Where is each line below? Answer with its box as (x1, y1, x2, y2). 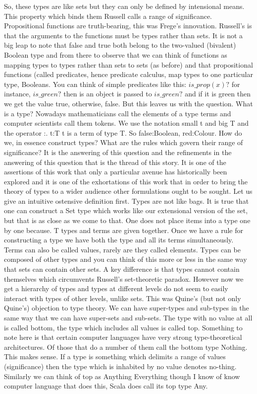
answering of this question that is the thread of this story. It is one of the (4, 157, 226, 167)
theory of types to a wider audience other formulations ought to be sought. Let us (4, 186, 253, 196)
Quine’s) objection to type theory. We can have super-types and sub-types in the (4, 303, 249, 313)
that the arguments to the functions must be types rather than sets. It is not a (4, 30, 243, 40)
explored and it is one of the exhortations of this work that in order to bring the (4, 176, 248, 186)
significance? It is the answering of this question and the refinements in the (4, 147, 232, 157)
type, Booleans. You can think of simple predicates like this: (4, 79, 187, 89)
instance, (4, 88, 31, 99)
